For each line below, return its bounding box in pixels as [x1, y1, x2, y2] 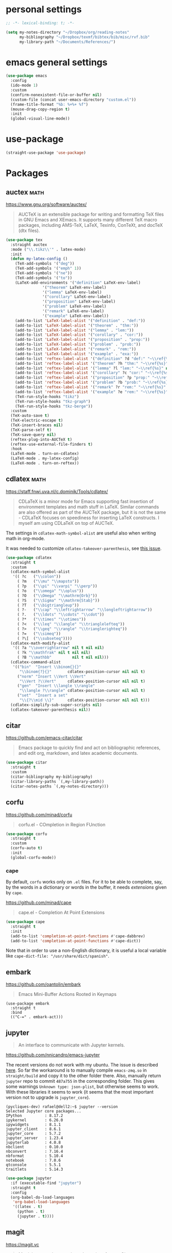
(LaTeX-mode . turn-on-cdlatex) [10, 451, 80, 456]
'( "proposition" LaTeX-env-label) [42, 299, 116, 305]
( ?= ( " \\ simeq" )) [17, 631, 61, 636]
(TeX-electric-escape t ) [10, 418, 63, 423]
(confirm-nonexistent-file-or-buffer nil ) [10, 92, 102, 98]
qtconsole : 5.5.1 [6, 1163, 61, 1168]
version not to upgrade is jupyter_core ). [6, 1095, 90, 1101]
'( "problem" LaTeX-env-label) [42, 304, 107, 309]
